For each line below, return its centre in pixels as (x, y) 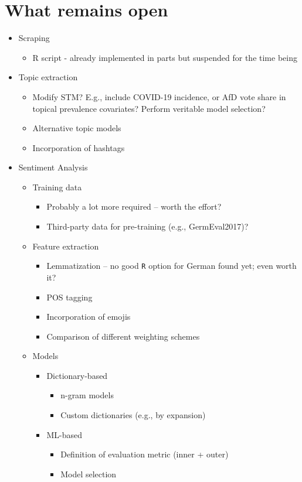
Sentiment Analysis (53, 167)
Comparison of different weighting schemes (123, 336)
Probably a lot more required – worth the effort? (134, 206)
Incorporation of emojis (89, 317)
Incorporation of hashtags (79, 147)
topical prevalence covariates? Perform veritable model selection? (149, 108)
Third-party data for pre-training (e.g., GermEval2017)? (147, 226)
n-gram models (87, 395)
